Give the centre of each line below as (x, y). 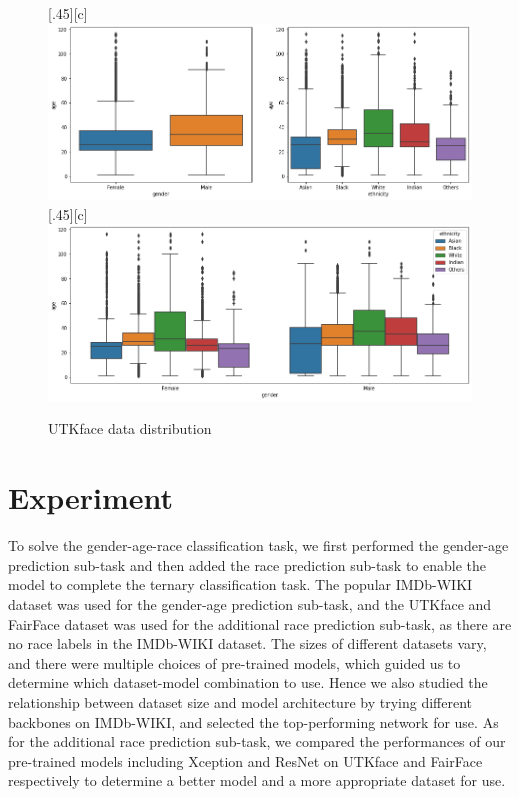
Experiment (91, 497)
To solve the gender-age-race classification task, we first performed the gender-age (258, 545)
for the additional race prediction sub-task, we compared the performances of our (257, 741)
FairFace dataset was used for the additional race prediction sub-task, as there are (260, 623)
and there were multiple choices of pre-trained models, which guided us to (234, 662)
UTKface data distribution (130, 428)
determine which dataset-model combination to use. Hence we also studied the (248, 682)
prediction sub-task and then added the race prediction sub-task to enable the (247, 564)
